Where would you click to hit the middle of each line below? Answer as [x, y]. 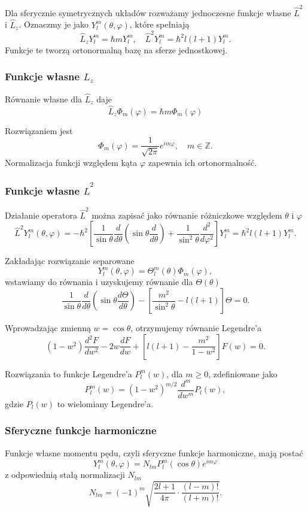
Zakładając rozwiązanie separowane [70, 261]
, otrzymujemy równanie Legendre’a [196, 328]
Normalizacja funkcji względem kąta [71, 162]
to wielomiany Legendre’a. [105, 403]
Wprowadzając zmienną [48, 328]
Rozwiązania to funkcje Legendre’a [68, 373]
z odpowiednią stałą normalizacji [65, 475]
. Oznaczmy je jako [54, 24]
